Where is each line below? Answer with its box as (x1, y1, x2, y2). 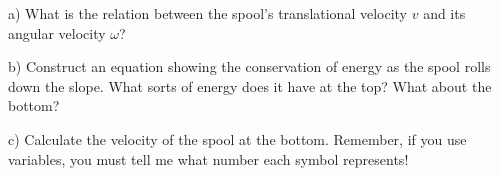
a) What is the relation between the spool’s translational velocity (8, 3, 407, 23)
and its (423, 3, 466, 23)
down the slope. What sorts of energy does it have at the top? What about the (8, 75, 492, 96)
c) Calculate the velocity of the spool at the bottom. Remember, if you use (8, 128, 467, 149)
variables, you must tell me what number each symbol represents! (8, 148, 409, 169)
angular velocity (8, 22, 106, 43)
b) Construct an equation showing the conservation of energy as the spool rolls (8, 56, 491, 77)
